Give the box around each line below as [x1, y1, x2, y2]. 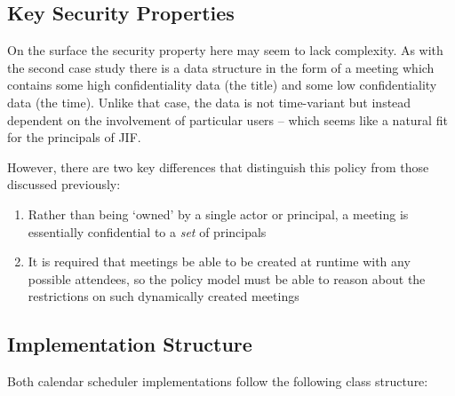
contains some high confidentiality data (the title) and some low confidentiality [7, 75, 437, 94]
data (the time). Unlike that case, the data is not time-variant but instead [7, 92, 411, 111]
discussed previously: [7, 175, 121, 194]
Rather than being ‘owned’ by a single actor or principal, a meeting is [28, 204, 409, 223]
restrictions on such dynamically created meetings [28, 287, 299, 305]
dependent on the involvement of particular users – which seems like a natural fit [7, 110, 448, 129]
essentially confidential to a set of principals [28, 222, 267, 241]
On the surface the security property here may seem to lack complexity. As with [7, 41, 443, 59]
